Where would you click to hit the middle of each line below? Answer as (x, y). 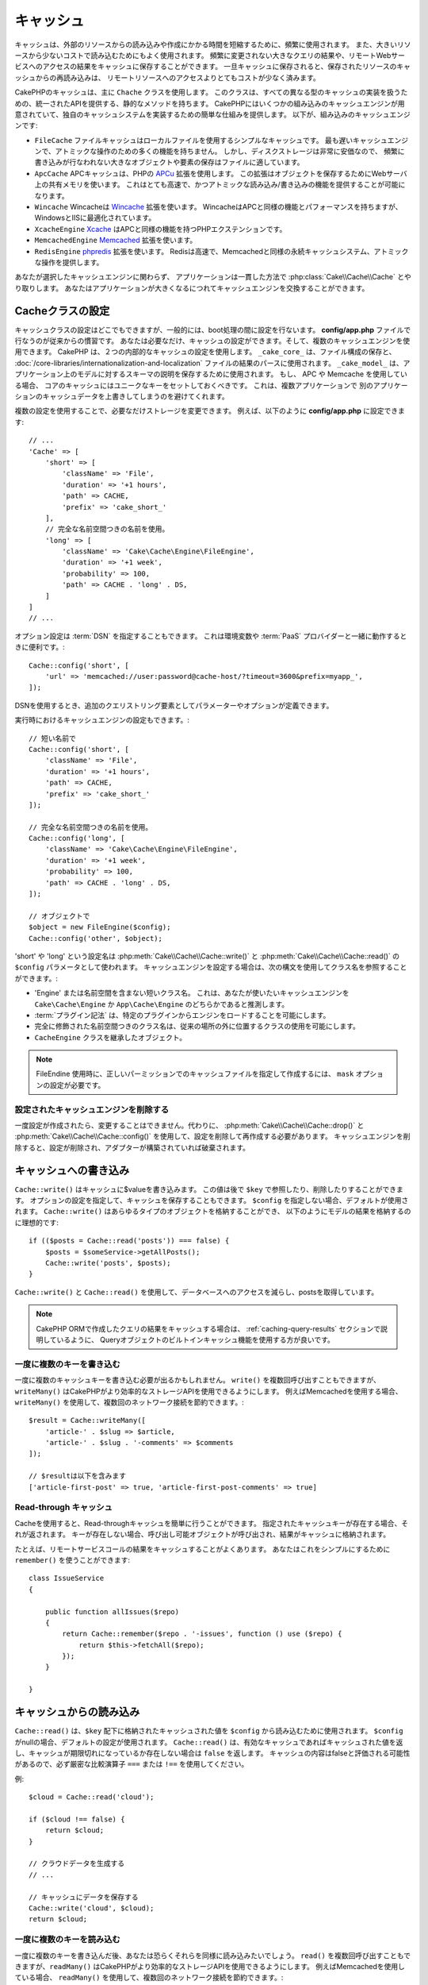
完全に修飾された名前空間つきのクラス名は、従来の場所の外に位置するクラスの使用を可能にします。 (197, 1026)
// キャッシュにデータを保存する (84, 1897)
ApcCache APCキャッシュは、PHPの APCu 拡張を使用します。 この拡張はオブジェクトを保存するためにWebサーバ (221, 173)
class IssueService (67, 1578)
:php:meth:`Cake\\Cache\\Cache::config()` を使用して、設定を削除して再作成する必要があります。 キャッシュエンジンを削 (212, 1136)
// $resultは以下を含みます (78, 1476)
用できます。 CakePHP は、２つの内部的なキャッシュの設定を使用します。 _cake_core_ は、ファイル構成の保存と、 (205, 352)
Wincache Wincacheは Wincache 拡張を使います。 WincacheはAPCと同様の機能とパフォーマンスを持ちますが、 (218, 207)
